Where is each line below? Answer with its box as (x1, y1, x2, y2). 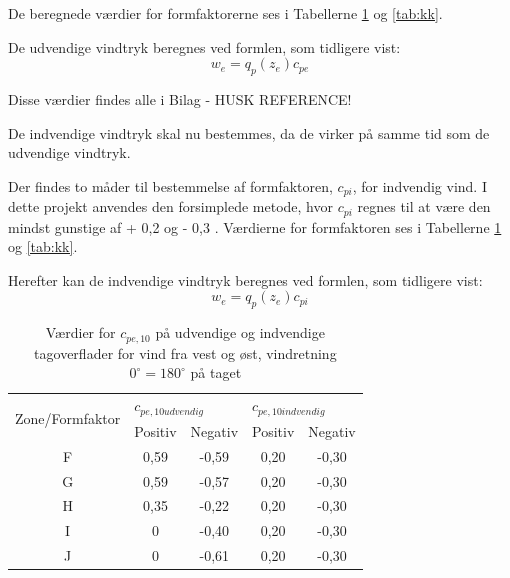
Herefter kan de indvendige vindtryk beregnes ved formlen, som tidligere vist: (8, 269, 483, 290)
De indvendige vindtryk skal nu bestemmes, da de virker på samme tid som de (8, 122, 490, 143)
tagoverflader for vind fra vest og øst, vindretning (34, 342, 337, 363)
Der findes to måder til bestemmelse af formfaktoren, (8, 175, 333, 196)
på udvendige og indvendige (155, 322, 325, 343)
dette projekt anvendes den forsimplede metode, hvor (8, 196, 333, 217)
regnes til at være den (357, 196, 491, 217)
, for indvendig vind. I (352, 175, 487, 196)
